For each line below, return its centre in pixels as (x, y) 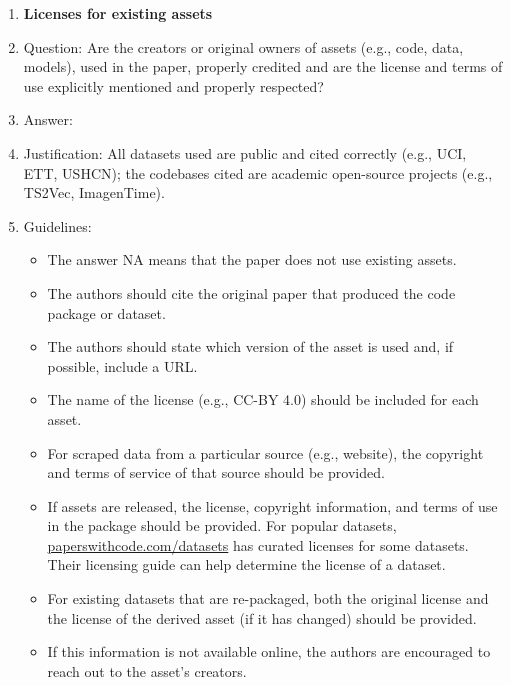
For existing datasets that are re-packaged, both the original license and (268, 598)
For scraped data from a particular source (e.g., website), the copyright (265, 452)
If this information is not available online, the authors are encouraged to (269, 651)
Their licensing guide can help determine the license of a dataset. (246, 564)
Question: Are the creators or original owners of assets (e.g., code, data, (243, 46)
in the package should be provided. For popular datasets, (222, 525)
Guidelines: (57, 225)
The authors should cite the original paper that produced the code (251, 292)
